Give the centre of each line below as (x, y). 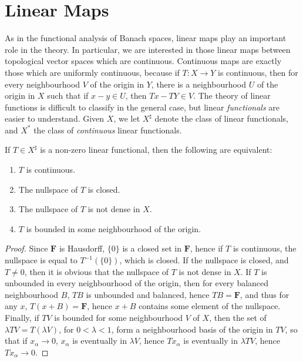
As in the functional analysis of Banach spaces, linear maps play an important (146, 38)
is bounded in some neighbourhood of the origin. (114, 228)
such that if (68, 95)
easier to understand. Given (55, 118)
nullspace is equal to (41, 260)
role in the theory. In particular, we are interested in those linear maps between (148, 49)
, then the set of (238, 317)
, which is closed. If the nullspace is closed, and (204, 260)
